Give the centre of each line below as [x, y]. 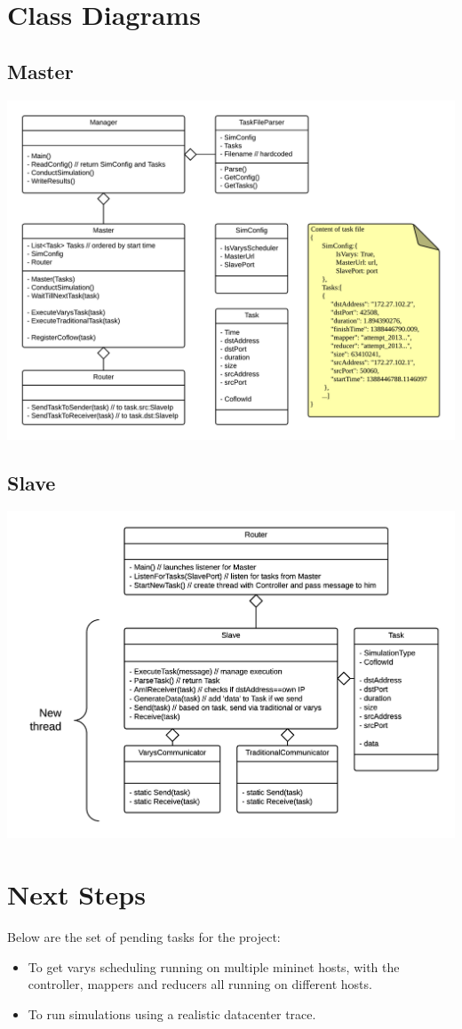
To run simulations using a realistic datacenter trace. [172, 1013]
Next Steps [76, 894]
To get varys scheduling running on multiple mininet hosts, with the [214, 966]
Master [40, 71]
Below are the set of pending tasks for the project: [144, 937]
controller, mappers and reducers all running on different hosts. [200, 984]
